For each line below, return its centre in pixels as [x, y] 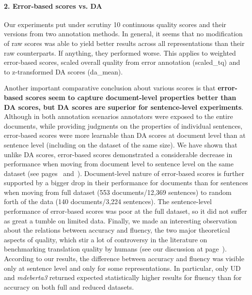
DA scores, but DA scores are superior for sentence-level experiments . [124, 107]
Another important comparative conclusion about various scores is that [110, 88]
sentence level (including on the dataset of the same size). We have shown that [121, 144]
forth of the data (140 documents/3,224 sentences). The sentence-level [108, 201]
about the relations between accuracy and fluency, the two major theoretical [117, 230]
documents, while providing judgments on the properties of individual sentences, [123, 125]
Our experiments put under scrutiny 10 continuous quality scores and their [115, 24]
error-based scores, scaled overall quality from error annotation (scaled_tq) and [122, 62]
